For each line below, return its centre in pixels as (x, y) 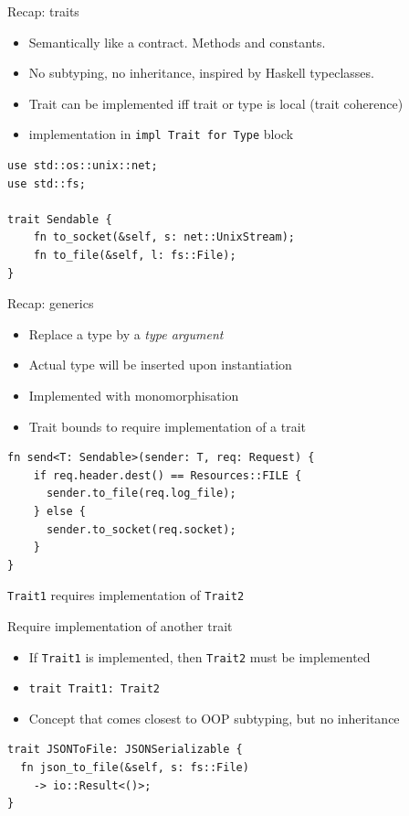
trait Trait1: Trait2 (94, 689)
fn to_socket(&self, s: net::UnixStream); (164, 237)
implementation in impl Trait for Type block (161, 134)
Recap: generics (51, 303)
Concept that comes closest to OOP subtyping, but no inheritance (214, 718)
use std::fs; (47, 183)
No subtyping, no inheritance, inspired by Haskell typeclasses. (201, 73)
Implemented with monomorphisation (134, 395)
